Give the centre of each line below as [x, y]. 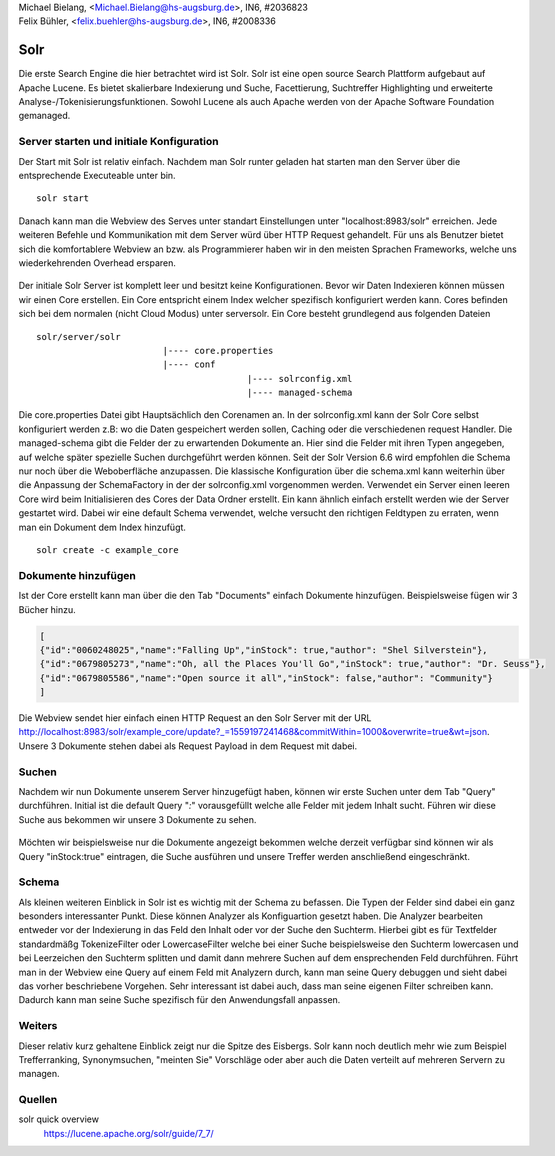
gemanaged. [44, 116]
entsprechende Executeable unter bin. [97, 175]
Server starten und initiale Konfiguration [118, 142]
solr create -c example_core [107, 549]
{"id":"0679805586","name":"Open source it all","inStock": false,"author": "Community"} [266, 678]
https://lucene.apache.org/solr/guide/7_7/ [128, 1133]
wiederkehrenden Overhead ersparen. [97, 262]
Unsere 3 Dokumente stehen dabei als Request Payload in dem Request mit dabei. [188, 746]
